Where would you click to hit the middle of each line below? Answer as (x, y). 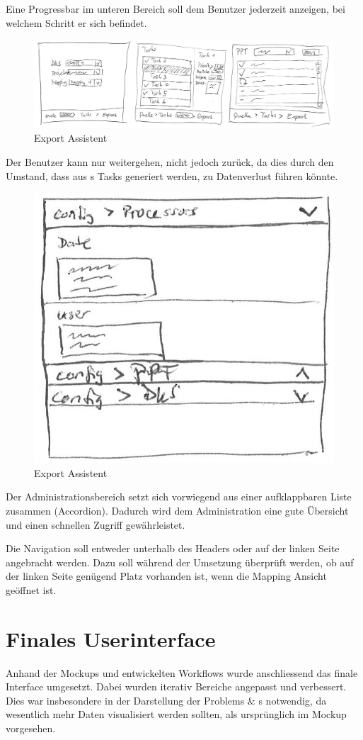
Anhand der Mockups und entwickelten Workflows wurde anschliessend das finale (182, 672)
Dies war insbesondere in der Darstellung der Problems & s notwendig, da (166, 700)
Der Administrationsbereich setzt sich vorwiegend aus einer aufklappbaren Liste (179, 497)
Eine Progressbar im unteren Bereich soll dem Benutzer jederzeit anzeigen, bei (175, 9)
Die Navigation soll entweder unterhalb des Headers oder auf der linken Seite (173, 548)
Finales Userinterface (111, 638)
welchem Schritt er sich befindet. (76, 22)
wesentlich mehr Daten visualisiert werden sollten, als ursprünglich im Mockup (176, 714)
